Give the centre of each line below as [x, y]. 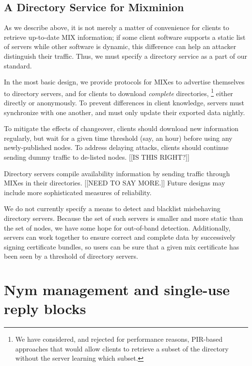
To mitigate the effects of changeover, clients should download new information [121, 128]
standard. [18, 65]
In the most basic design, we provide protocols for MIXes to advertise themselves [124, 82]
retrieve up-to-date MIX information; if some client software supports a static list [125, 37]
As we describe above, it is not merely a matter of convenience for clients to [117, 27]
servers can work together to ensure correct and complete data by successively [120, 237]
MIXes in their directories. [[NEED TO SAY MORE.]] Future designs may [115, 183]
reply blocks [45, 308]
